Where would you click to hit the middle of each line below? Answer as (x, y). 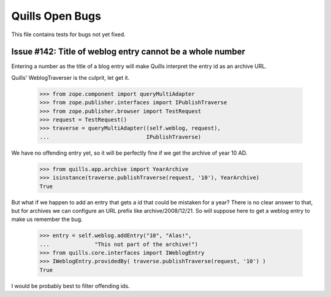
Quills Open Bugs (56, 16)
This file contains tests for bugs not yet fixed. (68, 34)
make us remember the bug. (47, 219)
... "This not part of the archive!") (119, 244)
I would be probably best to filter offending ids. (70, 286)
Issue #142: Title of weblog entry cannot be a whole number (128, 52)
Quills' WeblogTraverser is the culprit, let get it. (70, 77)
